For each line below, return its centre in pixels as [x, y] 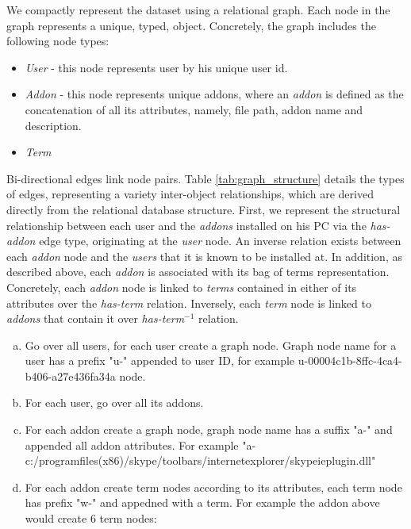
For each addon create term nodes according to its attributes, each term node [213, 487]
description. [53, 125]
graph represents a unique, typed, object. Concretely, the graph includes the [191, 25]
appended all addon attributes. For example [132, 445]
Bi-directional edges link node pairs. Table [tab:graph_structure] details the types [205, 178]
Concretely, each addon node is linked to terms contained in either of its [182, 287]
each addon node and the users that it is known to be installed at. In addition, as [204, 256]
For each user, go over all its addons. [114, 402]
